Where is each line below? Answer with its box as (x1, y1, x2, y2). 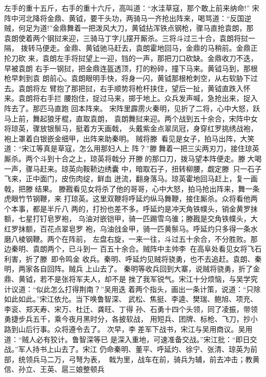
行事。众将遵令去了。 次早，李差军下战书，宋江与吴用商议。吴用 (32, 324, 253, 334)
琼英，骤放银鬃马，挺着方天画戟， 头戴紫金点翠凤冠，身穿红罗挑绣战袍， (11, 123, 258, 134)
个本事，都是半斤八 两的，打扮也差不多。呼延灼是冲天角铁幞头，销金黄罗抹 (4, 203, 258, 214)
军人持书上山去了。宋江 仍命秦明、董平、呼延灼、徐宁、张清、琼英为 (18, 344, 251, 354)
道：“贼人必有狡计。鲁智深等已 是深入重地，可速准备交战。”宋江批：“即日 (4, 333, 250, 344)
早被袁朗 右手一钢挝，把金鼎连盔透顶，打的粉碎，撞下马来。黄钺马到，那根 (4, 62, 258, 73)
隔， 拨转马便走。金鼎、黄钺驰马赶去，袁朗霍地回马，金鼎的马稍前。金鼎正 (4, 43, 258, 53)
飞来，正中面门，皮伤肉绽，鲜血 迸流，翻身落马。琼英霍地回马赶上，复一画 (4, 173, 258, 184)
